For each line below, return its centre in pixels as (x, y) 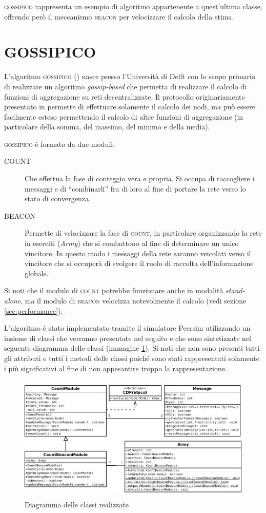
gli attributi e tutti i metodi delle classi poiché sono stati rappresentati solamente (132, 358)
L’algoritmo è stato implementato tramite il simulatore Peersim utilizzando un (127, 328)
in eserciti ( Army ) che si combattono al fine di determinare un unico (132, 243)
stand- (235, 290)
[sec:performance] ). (34, 310)
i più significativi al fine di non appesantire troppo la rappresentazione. (116, 368)
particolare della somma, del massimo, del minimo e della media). (107, 127)
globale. (37, 273)
